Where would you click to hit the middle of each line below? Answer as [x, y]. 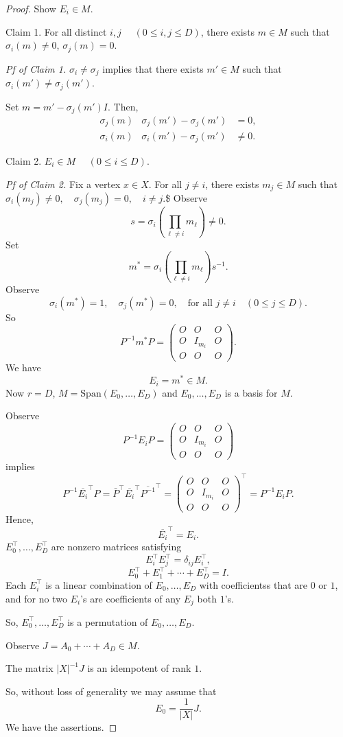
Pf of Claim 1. [36, 68]
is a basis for [251, 392]
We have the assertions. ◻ [61, 727]
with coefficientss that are [253, 584]
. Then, [123, 106]
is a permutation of [108, 621]
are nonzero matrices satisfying [116, 547]
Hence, [20, 519]
